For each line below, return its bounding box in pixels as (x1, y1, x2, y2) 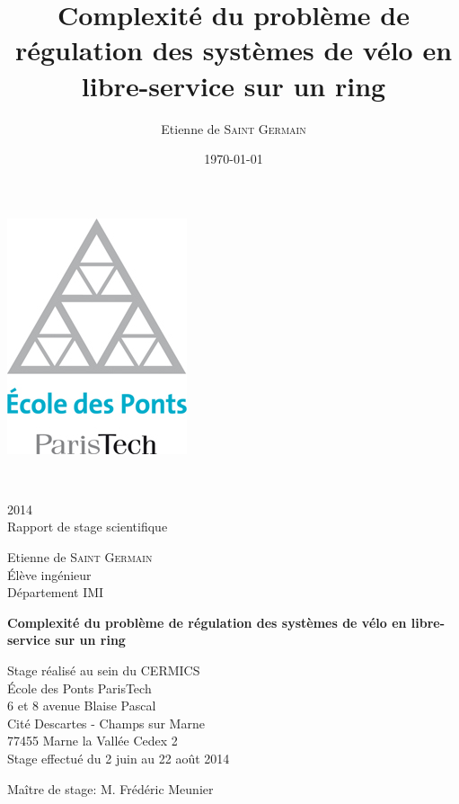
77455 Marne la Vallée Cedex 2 (7, 731, 178, 750)
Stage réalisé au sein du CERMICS (7, 661, 200, 680)
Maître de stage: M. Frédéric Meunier (7, 779, 214, 798)
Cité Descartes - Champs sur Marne (7, 713, 205, 732)
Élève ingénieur (7, 565, 92, 584)
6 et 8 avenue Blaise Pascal (7, 696, 156, 715)
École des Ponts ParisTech (7, 678, 152, 697)
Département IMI (7, 583, 104, 602)
